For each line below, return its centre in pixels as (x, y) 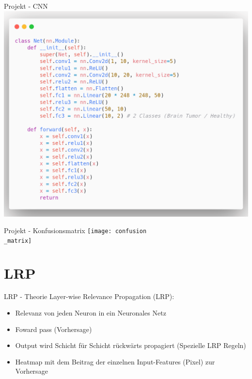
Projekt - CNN (26, 6)
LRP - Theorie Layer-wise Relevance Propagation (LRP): (89, 296)
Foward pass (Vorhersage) (54, 329)
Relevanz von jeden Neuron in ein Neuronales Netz (91, 312)
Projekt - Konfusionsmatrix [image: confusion (75, 230)
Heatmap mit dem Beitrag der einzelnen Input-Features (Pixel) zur (115, 361)
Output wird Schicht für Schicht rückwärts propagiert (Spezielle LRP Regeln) (131, 345)
